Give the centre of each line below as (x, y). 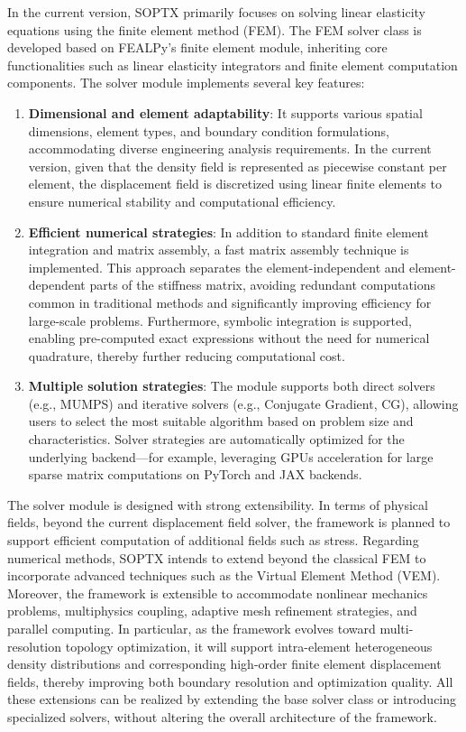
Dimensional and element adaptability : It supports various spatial (225, 112)
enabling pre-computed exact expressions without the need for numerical (229, 338)
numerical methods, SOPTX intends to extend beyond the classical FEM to (217, 557)
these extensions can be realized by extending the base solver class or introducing (232, 699)
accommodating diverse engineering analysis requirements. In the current (230, 148)
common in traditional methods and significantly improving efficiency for (230, 302)
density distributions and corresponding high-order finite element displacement (224, 664)
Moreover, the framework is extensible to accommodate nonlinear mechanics (218, 593)
